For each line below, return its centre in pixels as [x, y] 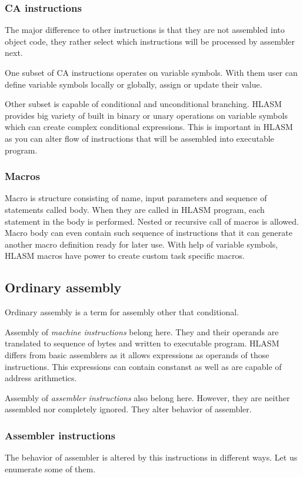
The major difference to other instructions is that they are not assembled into [145, 30]
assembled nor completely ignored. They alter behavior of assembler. [128, 409]
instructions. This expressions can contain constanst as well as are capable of [143, 366]
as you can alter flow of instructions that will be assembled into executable [139, 138]
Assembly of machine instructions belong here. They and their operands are [142, 331]
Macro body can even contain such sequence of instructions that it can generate [149, 233]
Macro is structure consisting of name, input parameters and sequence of [136, 198]
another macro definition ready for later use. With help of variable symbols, [141, 244]
